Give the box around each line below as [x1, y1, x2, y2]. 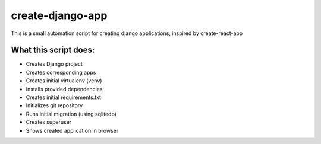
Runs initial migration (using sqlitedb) [26, 110, 117, 117]
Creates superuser [26, 119, 72, 126]
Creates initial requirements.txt [26, 94, 101, 101]
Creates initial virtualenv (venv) [26, 77, 102, 84]
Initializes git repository [26, 102, 83, 109]
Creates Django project [26, 60, 83, 68]
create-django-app [11, 9, 108, 22]
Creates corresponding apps [26, 69, 96, 76]
